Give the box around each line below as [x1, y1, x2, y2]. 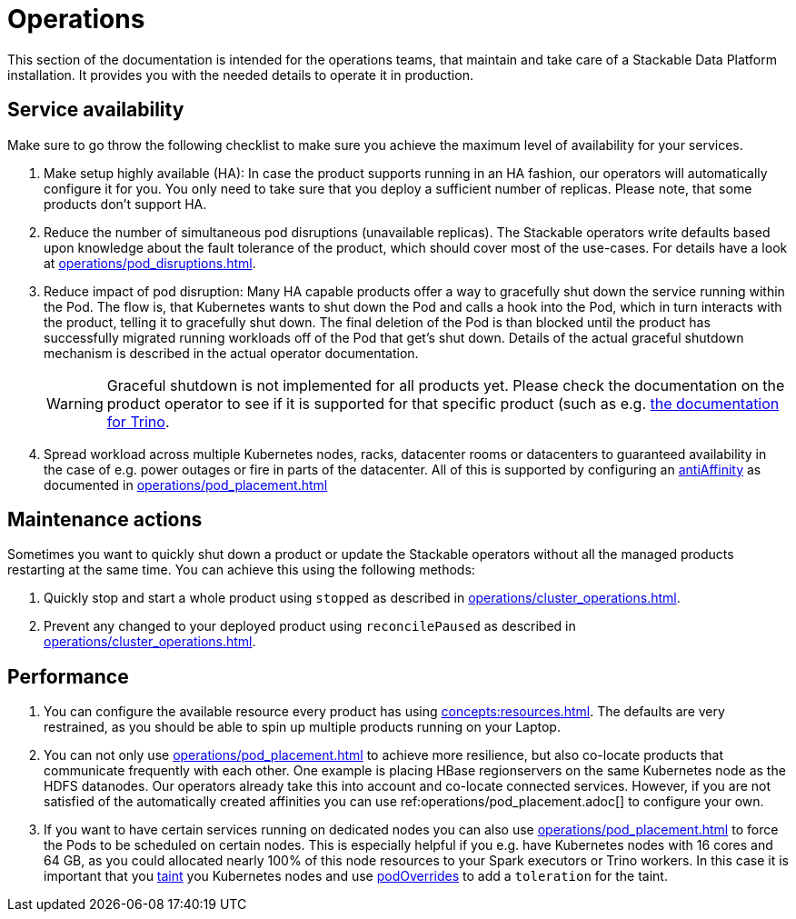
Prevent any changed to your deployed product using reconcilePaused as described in [44, 618, 576, 634]
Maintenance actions [7, 508, 203, 532]
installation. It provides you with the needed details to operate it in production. [7, 66, 473, 83]
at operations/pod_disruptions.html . [44, 255, 256, 271]
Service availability [7, 98, 184, 122]
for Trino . [106, 412, 170, 431]
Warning [46, 394, 104, 413]
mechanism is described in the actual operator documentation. [44, 345, 419, 361]
